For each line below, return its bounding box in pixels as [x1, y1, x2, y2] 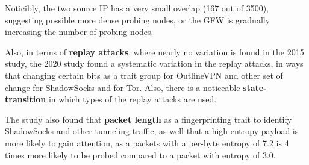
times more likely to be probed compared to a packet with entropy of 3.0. [5, 148, 276, 161]
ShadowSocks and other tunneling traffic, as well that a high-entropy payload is [5, 125, 299, 137]
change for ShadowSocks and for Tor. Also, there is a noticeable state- [5, 81, 267, 93]
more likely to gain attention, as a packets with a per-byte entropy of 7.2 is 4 [5, 136, 289, 149]
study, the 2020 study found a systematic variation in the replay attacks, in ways [5, 57, 304, 70]
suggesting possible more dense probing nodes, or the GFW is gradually [5, 13, 270, 26]
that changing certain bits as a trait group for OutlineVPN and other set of [5, 69, 283, 81]
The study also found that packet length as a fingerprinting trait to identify [5, 113, 292, 125]
